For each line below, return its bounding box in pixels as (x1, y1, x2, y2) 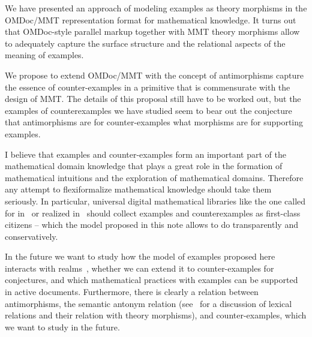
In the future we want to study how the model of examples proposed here (5, 250, 275, 263)
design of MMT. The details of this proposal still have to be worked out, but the (5, 92, 301, 105)
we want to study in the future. (5, 320, 120, 333)
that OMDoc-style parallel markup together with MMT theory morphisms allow (5, 25, 300, 38)
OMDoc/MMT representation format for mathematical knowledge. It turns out (5, 13, 296, 26)
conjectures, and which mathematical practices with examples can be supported (5, 273, 298, 286)
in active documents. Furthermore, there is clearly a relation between (5, 285, 259, 298)
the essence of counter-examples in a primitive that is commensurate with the (5, 80, 290, 93)
